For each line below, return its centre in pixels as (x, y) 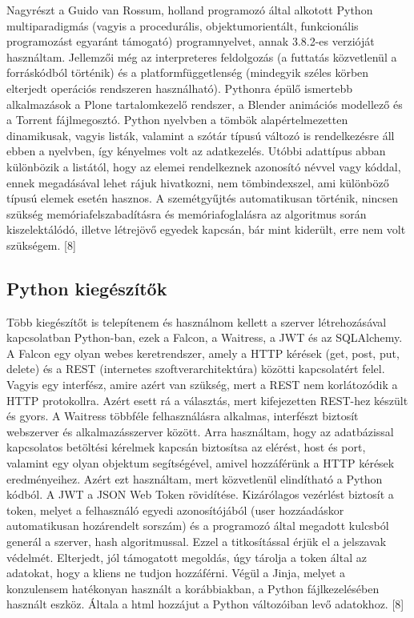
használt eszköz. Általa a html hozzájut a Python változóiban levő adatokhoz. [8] (205, 604)
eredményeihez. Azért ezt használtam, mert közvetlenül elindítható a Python (195, 478)
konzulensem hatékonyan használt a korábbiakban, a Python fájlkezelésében (193, 588)
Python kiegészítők (87, 288)
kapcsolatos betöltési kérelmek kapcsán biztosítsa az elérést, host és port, (186, 447)
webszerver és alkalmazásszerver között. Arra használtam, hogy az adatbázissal (200, 431)
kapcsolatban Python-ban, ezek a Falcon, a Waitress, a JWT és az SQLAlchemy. (205, 337)
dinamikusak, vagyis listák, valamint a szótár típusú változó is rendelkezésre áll (201, 135)
